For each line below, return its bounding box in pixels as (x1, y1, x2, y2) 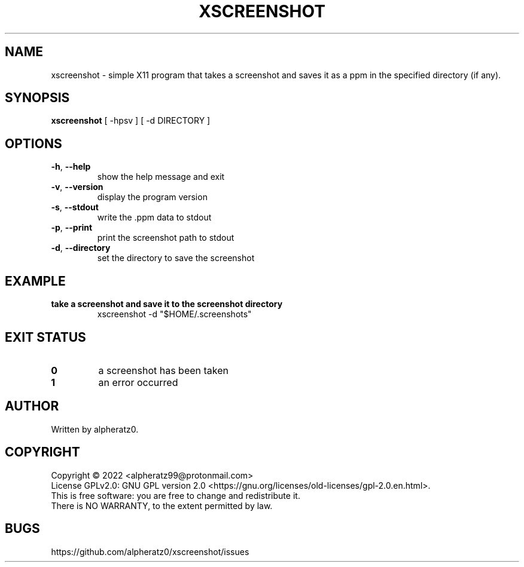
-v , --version (51, 182, 103, 192)
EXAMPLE (5, 273, 66, 289)
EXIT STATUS (5, 329, 86, 345)
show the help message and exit (97, 171, 225, 182)
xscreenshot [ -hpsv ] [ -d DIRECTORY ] (51, 115, 211, 126)
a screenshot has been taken (98, 364, 229, 376)
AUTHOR (5, 399, 59, 414)
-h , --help (51, 161, 91, 172)
